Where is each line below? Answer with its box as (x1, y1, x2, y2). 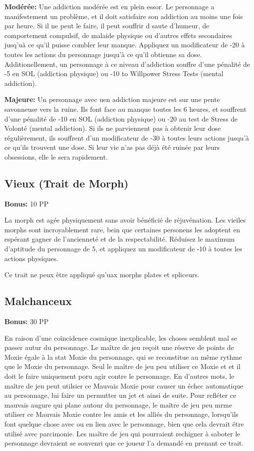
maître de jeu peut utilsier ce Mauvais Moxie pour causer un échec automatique (4, 380, 243, 390)
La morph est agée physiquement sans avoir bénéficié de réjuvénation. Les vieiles (4, 215, 246, 225)
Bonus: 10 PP (4, 198, 49, 208)
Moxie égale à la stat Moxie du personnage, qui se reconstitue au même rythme (4, 351, 242, 362)
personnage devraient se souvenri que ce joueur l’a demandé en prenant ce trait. (4, 438, 244, 448)
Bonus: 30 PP (4, 316, 49, 327)
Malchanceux (4, 293, 72, 308)
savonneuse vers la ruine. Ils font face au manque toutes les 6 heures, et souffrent (4, 103, 247, 114)
